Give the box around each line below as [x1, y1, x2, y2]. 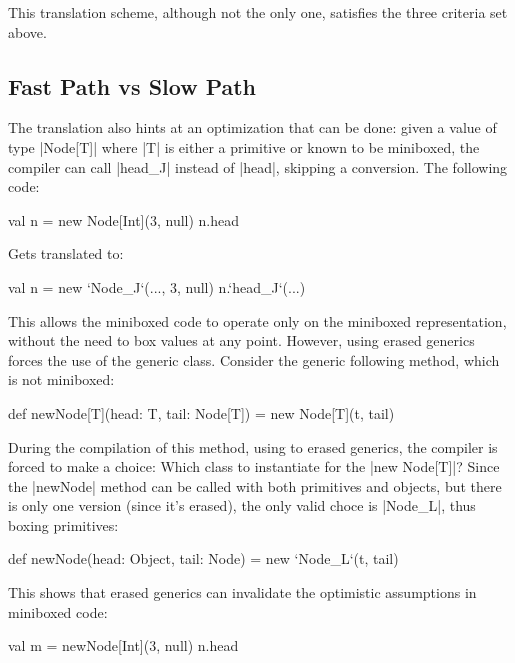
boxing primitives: [8, 514, 119, 535]
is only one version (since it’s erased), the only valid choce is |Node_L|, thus [8, 495, 476, 516]
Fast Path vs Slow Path [8, 70, 257, 101]
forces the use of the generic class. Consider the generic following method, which [8, 349, 500, 370]
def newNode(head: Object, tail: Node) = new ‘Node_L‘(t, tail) [8, 548, 399, 569]
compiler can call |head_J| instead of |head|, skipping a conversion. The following [8, 156, 508, 177]
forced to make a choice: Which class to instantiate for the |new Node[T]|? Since [8, 456, 500, 477]
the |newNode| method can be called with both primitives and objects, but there [8, 475, 502, 496]
